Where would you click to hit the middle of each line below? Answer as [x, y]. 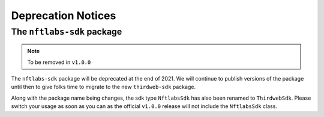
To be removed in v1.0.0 [59, 62]
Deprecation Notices [64, 16]
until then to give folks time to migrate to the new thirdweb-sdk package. [103, 87]
